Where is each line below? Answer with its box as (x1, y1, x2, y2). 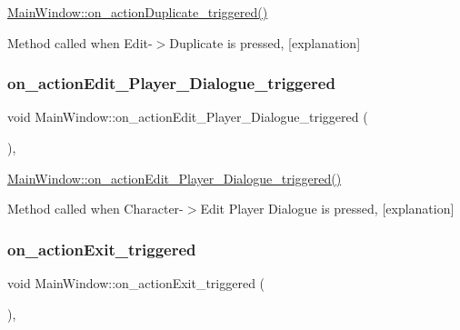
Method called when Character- (7, 199, 184, 218)
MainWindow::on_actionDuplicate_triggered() (7, 3, 268, 21)
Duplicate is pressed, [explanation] (169, 33, 361, 52)
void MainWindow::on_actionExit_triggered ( (7, 274, 265, 292)
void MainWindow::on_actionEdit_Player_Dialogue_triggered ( (7, 107, 368, 126)
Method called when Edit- (7, 33, 153, 52)
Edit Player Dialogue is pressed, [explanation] (200, 199, 455, 218)
